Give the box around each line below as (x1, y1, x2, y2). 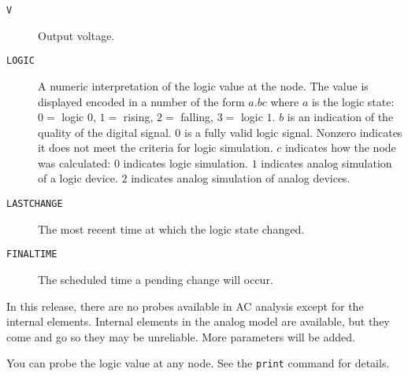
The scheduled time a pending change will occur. (38, 271, 273, 287)
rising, (123, 109, 154, 125)
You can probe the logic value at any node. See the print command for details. (6, 355, 390, 371)
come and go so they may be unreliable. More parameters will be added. (6, 328, 355, 345)
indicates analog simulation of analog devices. (131, 170, 351, 186)
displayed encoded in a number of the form (38, 93, 245, 109)
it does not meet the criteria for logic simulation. (38, 139, 273, 156)
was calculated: (38, 154, 111, 171)
